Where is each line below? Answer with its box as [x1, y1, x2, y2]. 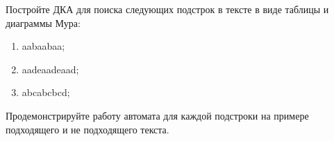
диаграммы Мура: [6, 15, 81, 30]
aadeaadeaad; [22, 62, 79, 76]
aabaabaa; [22, 39, 65, 53]
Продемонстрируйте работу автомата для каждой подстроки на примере [6, 108, 309, 122]
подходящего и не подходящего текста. [6, 122, 169, 136]
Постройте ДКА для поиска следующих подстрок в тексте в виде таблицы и [6, 2, 329, 16]
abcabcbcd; [22, 85, 70, 100]
